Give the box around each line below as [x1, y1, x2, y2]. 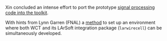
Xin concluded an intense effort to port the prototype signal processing [5, 5, 155, 10]
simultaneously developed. [5, 30, 62, 36]
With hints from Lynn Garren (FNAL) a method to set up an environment [5, 20, 156, 25]
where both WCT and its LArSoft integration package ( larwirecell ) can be [5, 25, 162, 31]
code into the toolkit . [5, 10, 49, 16]
